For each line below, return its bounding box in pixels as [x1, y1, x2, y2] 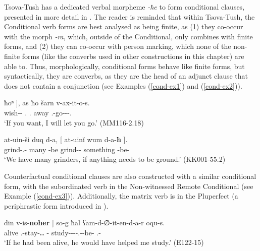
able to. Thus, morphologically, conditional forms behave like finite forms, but [4, 60, 245, 71]
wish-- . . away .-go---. [4, 107, 72, 117]
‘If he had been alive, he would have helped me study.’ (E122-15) [4, 237, 204, 247]
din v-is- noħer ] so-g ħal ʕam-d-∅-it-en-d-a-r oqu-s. [4, 217, 165, 228]
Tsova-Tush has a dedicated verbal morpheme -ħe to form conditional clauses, [4, 2, 245, 12]
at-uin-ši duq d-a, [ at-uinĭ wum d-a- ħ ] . [4, 134, 128, 145]
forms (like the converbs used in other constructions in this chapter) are [22, 50, 244, 61]
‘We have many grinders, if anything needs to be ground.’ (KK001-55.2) [4, 154, 226, 164]
